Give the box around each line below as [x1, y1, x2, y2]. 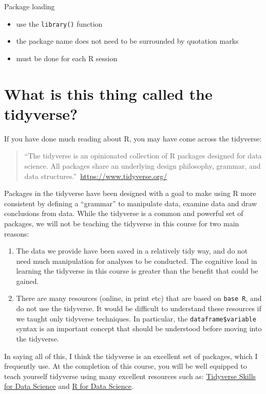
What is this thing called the [4, 83, 213, 104]
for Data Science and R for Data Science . [4, 381, 134, 391]
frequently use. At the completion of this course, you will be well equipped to [4, 361, 247, 371]
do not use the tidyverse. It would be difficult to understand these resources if [16, 303, 261, 314]
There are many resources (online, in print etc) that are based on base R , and [16, 293, 262, 303]
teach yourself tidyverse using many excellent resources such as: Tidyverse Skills [4, 370, 256, 381]
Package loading [4, 1, 55, 11]
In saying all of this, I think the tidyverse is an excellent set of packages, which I [4, 350, 258, 361]
